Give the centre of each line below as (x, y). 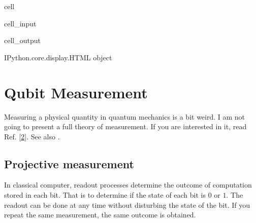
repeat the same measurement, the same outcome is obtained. (100, 215)
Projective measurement (69, 163)
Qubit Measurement (76, 92)
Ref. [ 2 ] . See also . (32, 136)
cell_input (20, 23)
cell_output (22, 40)
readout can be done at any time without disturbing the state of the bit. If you (127, 205)
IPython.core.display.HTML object (58, 57)
